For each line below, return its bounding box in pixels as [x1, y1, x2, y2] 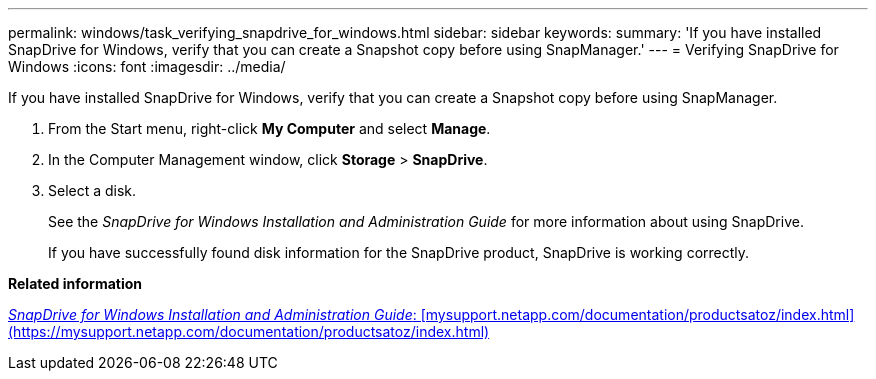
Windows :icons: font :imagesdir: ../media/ [8, 58, 286, 75]
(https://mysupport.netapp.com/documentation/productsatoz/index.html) [8, 323, 490, 340]
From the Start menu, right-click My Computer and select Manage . [48, 120, 491, 137]
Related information [8, 275, 143, 292]
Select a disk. [48, 182, 137, 199]
